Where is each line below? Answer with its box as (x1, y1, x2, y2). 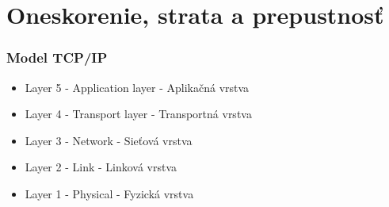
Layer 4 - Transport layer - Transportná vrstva (25, 105, 252, 122)
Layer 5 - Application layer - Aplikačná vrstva (25, 79, 250, 95)
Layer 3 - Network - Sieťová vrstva (25, 132, 193, 148)
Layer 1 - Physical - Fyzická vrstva (25, 185, 194, 201)
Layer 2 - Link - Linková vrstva (25, 159, 177, 175)
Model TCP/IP (6, 48, 108, 67)
